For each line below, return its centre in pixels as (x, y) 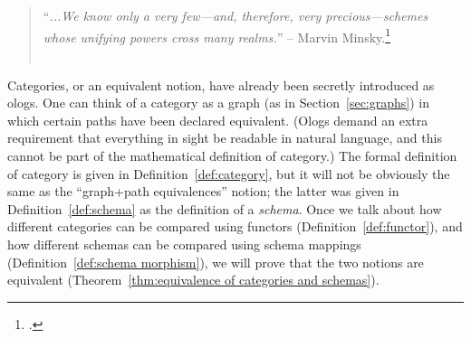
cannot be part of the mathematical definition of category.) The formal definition (232, 155)
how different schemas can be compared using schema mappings (184, 244)
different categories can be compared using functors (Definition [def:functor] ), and (235, 226)
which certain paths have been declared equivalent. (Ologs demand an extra (218, 120)
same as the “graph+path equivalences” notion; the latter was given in (203, 191)
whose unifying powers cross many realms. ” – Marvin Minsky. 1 (217, 35)
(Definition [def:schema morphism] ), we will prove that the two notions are (216, 262)
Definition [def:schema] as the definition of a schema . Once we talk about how (225, 208)
